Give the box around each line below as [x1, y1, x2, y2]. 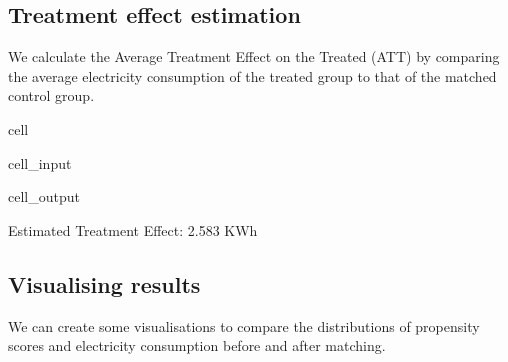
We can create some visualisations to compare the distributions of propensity [8, 315, 480, 336]
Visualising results [8, 268, 201, 299]
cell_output [8, 186, 80, 207]
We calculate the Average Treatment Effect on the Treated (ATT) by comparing [8, 46, 500, 67]
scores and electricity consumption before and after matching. [8, 335, 386, 356]
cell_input [8, 152, 72, 173]
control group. [8, 85, 95, 106]
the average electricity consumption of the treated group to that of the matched [8, 65, 497, 86]
